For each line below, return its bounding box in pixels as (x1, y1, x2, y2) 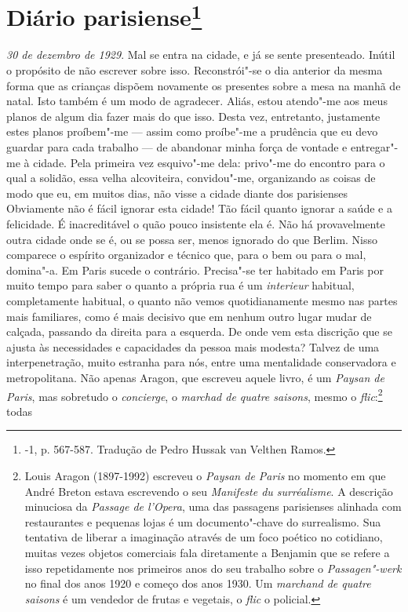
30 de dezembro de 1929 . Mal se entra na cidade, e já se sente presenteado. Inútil (6, 46, 395, 63)
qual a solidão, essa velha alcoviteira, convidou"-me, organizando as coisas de (6, 169, 376, 186)
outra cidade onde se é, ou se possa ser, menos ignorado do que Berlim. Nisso (6, 231, 378, 247)
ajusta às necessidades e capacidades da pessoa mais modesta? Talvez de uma (6, 338, 380, 355)
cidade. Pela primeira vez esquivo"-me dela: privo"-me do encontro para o (33, 154, 385, 170)
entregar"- (350, 139, 399, 155)
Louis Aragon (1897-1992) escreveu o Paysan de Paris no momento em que (24, 467, 386, 483)
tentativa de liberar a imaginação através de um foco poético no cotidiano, (24, 529, 383, 545)
